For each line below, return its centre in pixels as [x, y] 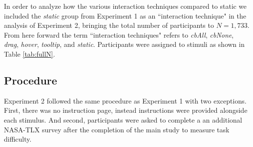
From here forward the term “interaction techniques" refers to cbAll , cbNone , [119, 34]
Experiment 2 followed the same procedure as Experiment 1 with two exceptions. [125, 100]
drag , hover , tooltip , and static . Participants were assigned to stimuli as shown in [124, 44]
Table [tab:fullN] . [30, 53]
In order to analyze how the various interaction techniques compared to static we [125, 6]
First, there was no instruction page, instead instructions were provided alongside [126, 110]
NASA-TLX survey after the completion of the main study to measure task [117, 129]
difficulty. [18, 139]
